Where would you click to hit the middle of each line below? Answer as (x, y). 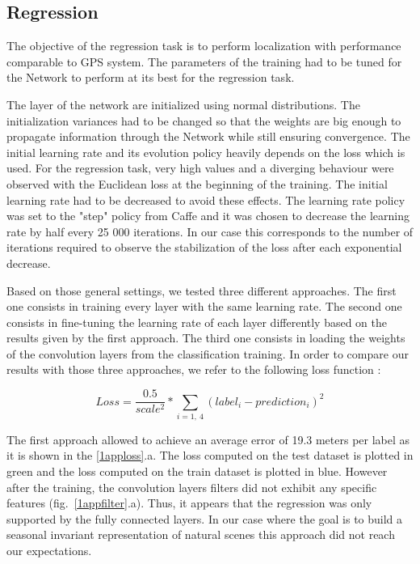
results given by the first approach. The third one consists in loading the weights (206, 338)
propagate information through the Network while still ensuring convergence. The (208, 136)
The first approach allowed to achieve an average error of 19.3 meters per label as (208, 439)
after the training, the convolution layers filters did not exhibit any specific (192, 487)
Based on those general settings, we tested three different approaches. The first (202, 290)
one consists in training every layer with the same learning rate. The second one (204, 306)
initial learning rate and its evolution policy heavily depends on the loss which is (206, 152)
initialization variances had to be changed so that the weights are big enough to (204, 120)
